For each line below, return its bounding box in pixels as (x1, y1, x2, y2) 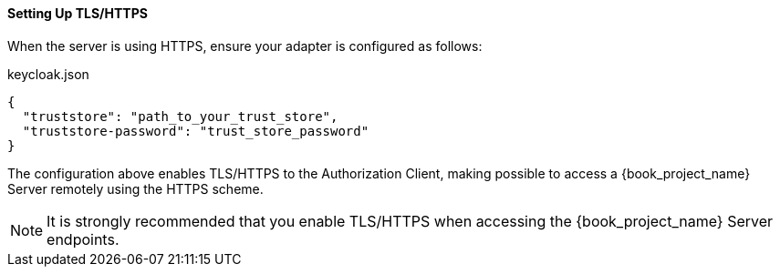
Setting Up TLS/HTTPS (7, 5, 148, 21)
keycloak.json (7, 66, 89, 82)
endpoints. (47, 229, 120, 249)
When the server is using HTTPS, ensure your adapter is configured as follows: (7, 37, 483, 54)
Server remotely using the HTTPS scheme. (7, 180, 264, 197)
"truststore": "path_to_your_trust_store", (22, 108, 338, 124)
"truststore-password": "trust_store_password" (22, 123, 369, 138)
